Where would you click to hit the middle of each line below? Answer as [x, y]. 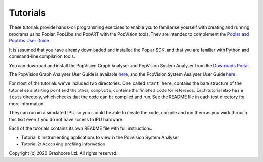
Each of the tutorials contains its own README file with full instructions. [81, 128]
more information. [27, 104]
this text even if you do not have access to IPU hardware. [66, 120]
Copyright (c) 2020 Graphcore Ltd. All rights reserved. [63, 153]
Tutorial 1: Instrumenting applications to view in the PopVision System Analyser [100, 137]
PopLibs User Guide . [30, 41]
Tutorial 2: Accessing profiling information [63, 144]
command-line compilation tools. [42, 56]
